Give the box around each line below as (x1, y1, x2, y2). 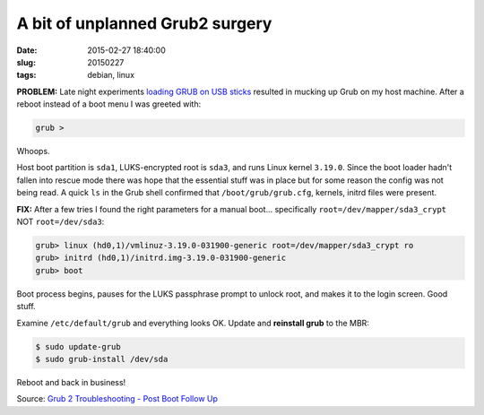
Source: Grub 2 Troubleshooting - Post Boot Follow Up (16, 393, 219, 404)
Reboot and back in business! (16, 376, 126, 387)
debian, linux (87, 70, 134, 81)
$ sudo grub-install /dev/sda (35, 354, 169, 364)
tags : (16, 70, 37, 81)
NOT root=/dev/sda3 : (16, 216, 105, 228)
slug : (16, 56, 36, 67)
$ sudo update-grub (35, 342, 121, 351)
